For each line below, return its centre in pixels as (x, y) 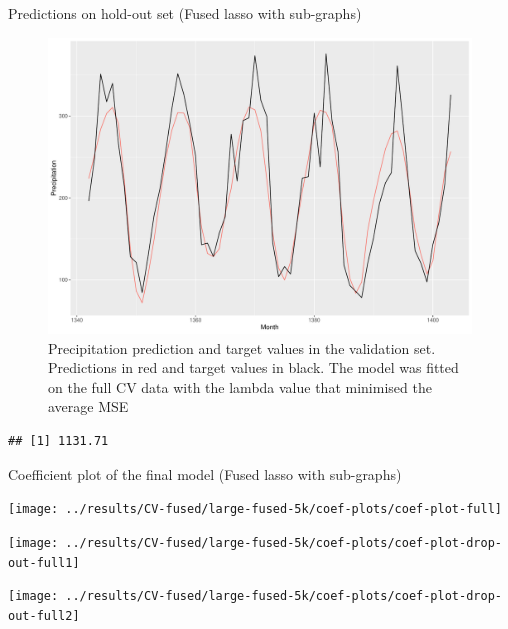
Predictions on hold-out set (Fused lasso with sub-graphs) (185, 13)
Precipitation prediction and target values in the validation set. (242, 347)
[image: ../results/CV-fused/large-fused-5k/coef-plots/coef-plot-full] (255, 509)
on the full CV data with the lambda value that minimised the (240, 386)
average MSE (88, 406)
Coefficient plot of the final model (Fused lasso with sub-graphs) (205, 473)
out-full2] (44, 615)
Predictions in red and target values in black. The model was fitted (253, 367)
